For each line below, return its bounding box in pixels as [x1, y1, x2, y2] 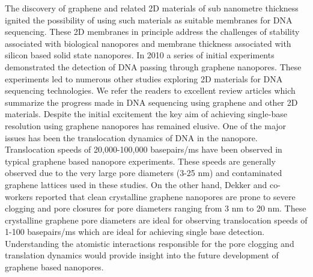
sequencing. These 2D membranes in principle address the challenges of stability [5, 25, 300, 38]
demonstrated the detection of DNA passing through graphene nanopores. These [5, 60, 302, 73]
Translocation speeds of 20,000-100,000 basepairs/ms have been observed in [5, 143, 282, 156]
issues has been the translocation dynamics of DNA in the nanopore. [5, 131, 258, 144]
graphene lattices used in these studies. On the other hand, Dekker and [5, 178, 267, 190]
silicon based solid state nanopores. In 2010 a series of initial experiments [5, 49, 275, 61]
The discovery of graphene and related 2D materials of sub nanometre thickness [5, 2, 299, 14]
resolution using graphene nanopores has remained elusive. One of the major [5, 119, 287, 132]
